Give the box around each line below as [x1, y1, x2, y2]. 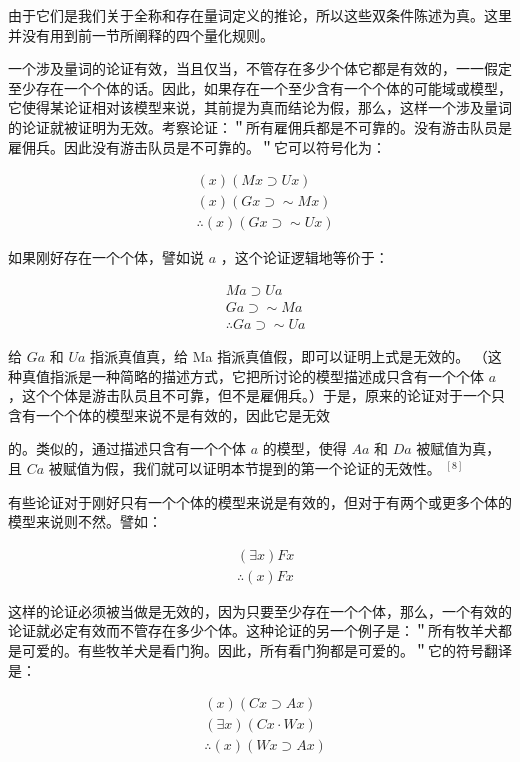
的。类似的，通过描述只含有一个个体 [8, 438, 246, 459]
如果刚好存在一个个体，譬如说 [8, 247, 204, 268]
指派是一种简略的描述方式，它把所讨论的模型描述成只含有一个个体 [49, 365, 484, 386]
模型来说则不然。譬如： [8, 511, 162, 532]
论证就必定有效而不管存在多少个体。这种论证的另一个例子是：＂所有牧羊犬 [8, 620, 498, 641]
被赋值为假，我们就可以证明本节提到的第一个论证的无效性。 [48, 457, 441, 478]
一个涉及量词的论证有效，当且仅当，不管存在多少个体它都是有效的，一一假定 [8, 58, 512, 79]
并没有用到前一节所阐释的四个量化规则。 [8, 24, 274, 45]
